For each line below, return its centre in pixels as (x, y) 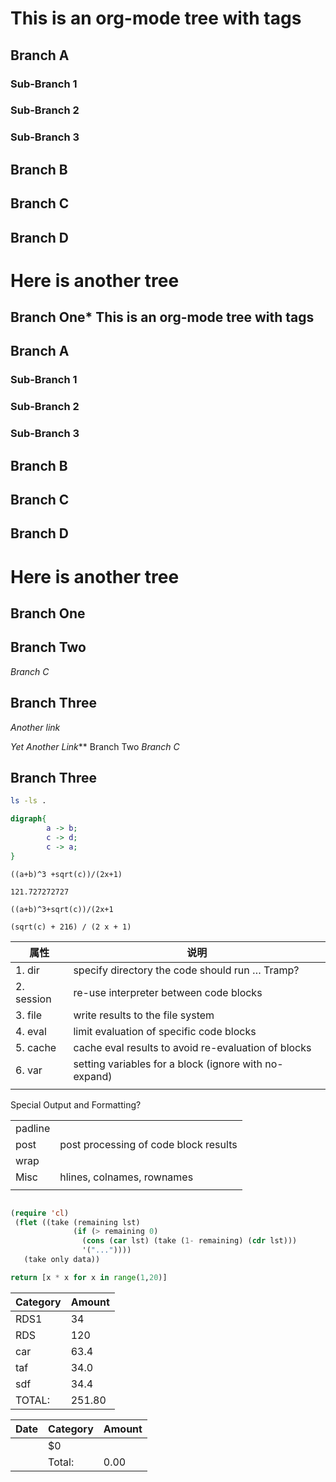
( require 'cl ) (40, 1213)
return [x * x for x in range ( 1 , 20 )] (89, 1277)
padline (33, 1128)
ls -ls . (28, 801)
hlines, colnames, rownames (126, 1177)
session (33, 999)
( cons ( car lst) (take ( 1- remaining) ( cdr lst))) (189, 1241)
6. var (29, 1070)
